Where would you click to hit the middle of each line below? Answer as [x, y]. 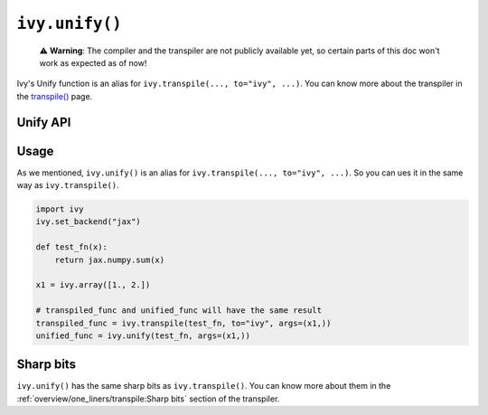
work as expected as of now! [93, 62]
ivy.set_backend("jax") [89, 222]
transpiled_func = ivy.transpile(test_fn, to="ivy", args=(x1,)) [183, 323]
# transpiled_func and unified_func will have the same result [179, 311]
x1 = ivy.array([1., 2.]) [93, 285]
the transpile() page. [55, 96]
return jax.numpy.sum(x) [110, 259]
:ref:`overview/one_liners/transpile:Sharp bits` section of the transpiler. [148, 399]
